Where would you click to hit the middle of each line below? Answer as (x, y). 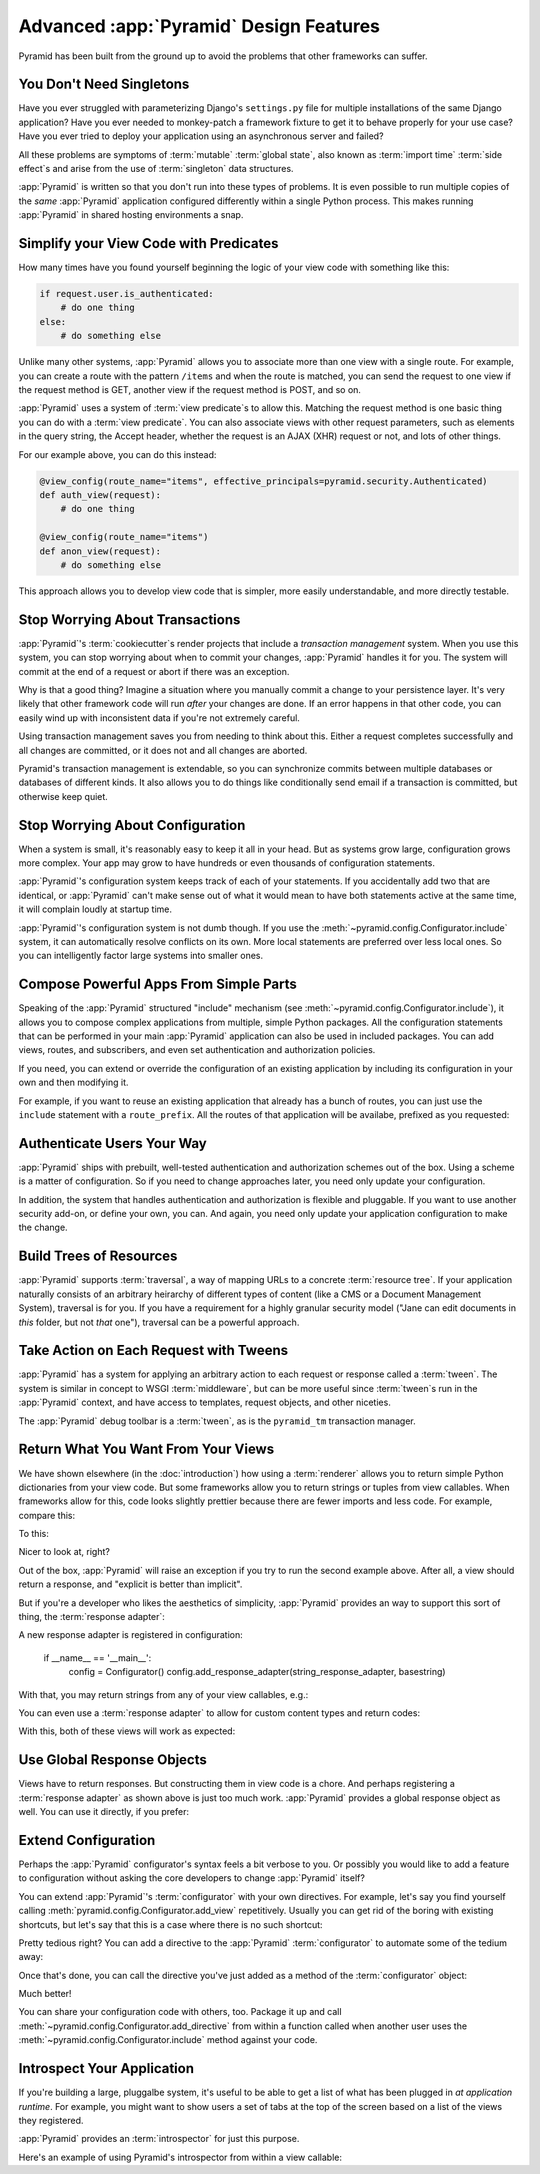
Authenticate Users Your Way (112, 1143)
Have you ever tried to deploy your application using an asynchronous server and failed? (201, 136)
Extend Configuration (87, 1840)
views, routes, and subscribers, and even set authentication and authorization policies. (197, 1050)
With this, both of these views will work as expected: (127, 1731)
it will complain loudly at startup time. (95, 909)
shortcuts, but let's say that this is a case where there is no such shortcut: (171, 1924)
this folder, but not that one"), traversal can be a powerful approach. (159, 1322)
